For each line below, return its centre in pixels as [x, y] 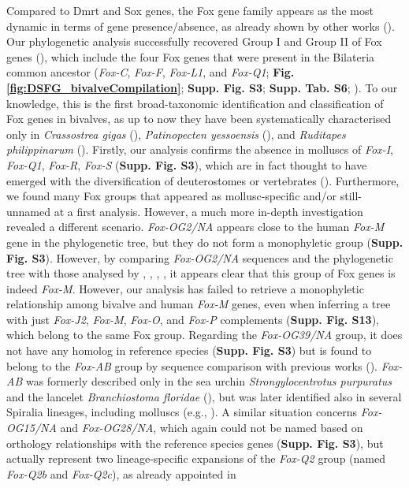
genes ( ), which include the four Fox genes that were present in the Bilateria [191, 56]
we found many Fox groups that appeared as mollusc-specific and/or [172, 196]
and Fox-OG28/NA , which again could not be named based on [212, 428]
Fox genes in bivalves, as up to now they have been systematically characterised [199, 119]
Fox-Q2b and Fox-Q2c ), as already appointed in [121, 473]
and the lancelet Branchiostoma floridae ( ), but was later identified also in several [204, 396]
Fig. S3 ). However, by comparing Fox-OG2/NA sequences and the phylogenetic [200, 257]
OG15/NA [32, 428]
